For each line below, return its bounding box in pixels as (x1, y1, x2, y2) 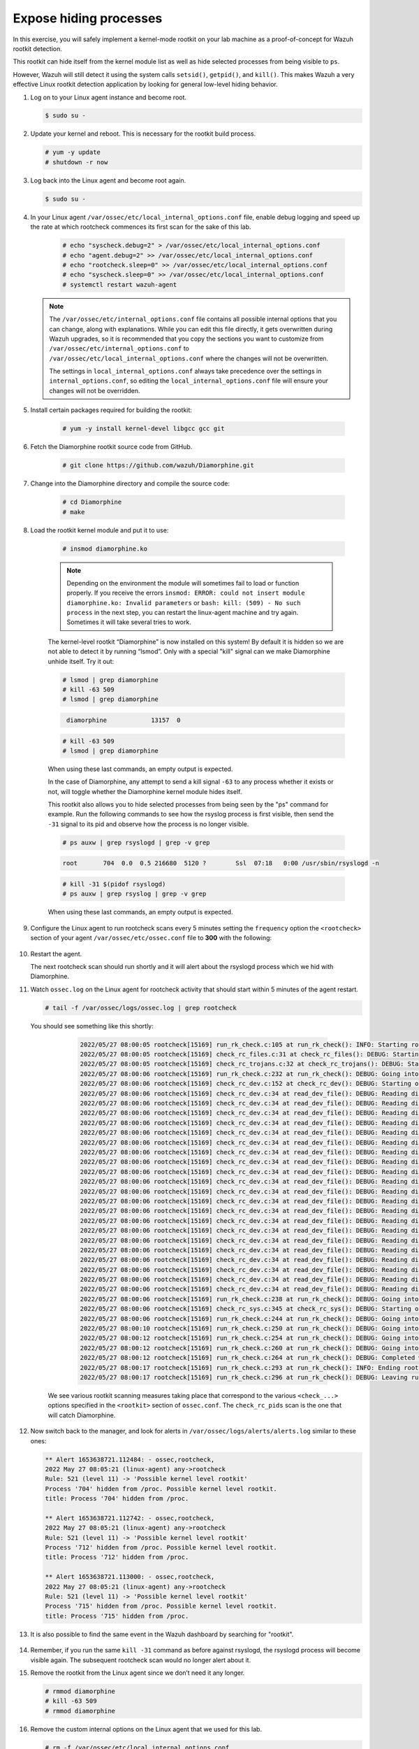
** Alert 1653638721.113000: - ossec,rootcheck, (45, 1573, 215, 1581)
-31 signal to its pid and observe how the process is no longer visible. (47, 819, 249, 828)
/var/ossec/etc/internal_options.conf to (49, 344, 190, 353)
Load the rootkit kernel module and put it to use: (30, 525, 169, 534)
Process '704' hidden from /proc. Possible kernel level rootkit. (45, 1485, 277, 1493)
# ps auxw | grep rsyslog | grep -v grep (62, 890, 207, 898)
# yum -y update (45, 148, 101, 157)
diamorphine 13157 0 (66, 716, 181, 724)
